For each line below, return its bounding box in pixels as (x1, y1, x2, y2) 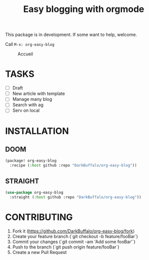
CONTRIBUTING (5, 211, 73, 223)
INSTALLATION (5, 125, 69, 137)
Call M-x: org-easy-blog (5, 41, 55, 47)
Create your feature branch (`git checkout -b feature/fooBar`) (12, 233, 138, 239)
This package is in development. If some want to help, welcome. (5, 31, 137, 38)
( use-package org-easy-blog (5, 190, 64, 195)
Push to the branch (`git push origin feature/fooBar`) (12, 244, 120, 250)
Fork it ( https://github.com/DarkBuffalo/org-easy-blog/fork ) (12, 228, 135, 234)
